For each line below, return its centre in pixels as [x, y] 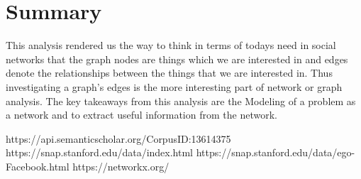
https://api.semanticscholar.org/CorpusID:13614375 [118, 138]
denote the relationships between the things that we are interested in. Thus [169, 73]
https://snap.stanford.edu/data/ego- [276, 152]
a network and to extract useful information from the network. [141, 115]
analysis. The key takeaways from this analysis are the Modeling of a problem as [181, 101]
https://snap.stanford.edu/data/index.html [100, 152]
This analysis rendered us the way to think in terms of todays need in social [171, 45]
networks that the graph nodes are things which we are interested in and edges [177, 59]
